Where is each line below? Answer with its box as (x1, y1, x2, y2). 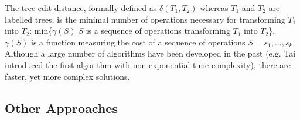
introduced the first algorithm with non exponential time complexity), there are (5, 58, 291, 70)
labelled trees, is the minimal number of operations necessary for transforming (5, 13, 285, 25)
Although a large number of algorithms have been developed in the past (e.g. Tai (5, 47, 296, 59)
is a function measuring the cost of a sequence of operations (30, 36, 246, 48)
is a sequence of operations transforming (86, 24, 230, 37)
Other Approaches (5, 98, 118, 117)
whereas (200, 2, 229, 13)
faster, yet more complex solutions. (5, 70, 130, 82)
